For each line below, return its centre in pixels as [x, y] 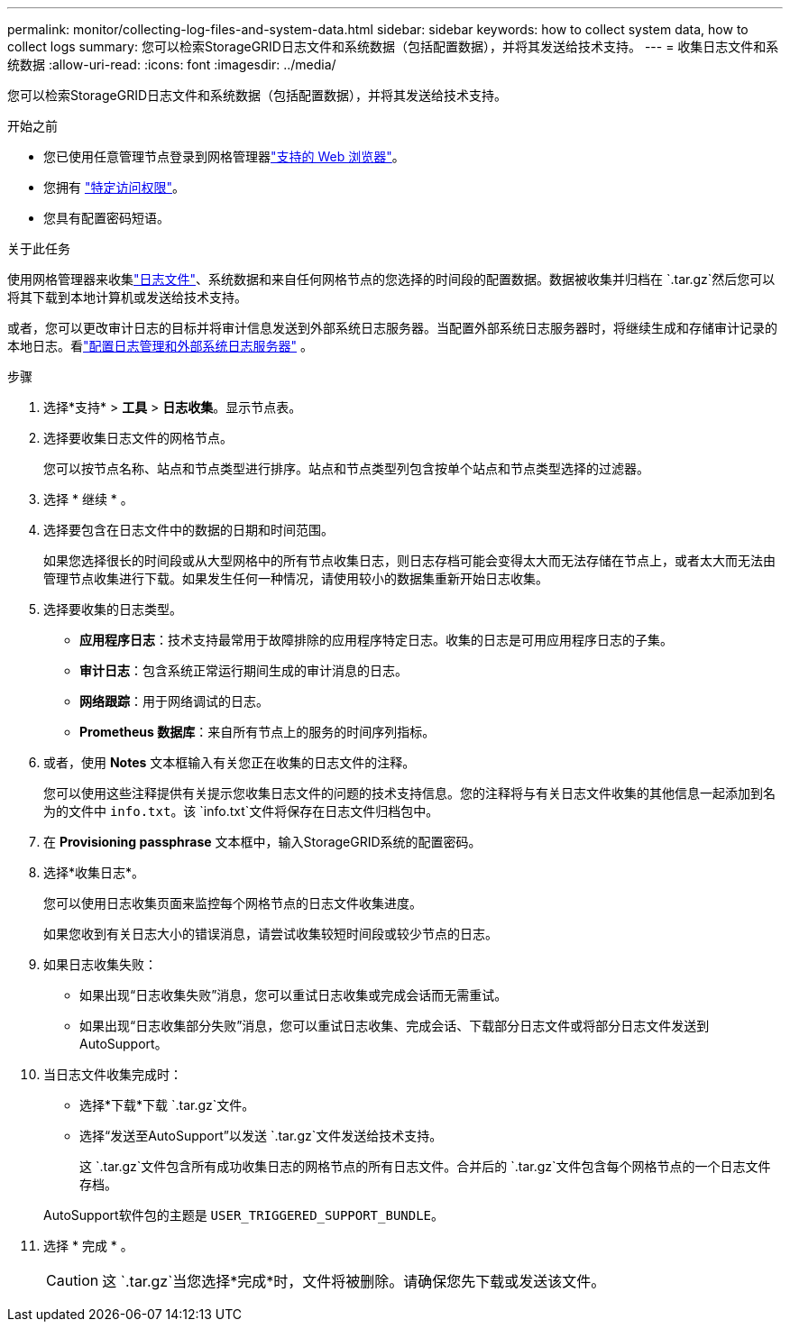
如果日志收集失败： [100, 964]
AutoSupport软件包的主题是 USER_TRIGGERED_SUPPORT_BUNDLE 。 [244, 1215]
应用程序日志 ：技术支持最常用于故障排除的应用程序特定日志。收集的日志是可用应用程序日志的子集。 [376, 640]
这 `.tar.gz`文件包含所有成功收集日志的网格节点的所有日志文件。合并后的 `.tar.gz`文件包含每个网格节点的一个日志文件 [425, 1166]
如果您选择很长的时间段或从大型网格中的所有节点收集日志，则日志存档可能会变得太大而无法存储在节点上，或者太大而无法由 [409, 560]
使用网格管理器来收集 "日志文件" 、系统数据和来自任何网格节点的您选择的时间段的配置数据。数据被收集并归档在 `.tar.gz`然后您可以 [391, 279]
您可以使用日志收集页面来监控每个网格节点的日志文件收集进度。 [233, 903]
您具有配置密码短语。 [106, 218]
